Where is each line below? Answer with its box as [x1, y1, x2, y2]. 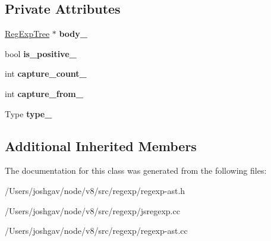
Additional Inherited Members [5, 136, 197, 155]
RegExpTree [5, 27, 50, 40]
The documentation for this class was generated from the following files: [5, 164, 267, 177]
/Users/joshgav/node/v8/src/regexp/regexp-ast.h [5, 184, 185, 196]
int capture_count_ [5, 67, 87, 80]
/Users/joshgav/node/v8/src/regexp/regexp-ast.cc [5, 224, 188, 237]
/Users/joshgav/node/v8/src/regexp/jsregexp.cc [5, 204, 180, 217]
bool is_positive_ [5, 47, 77, 60]
